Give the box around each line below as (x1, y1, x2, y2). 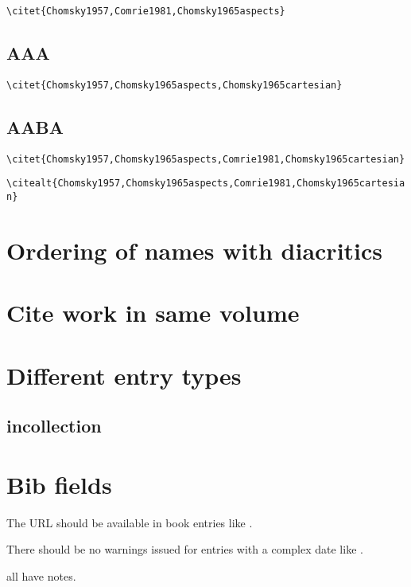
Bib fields (6, 468, 112, 500)
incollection (6, 413, 102, 438)
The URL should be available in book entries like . (6, 514, 253, 530)
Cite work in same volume (6, 296, 300, 329)
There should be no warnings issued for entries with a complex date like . (6, 541, 363, 558)
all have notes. (6, 567, 76, 584)
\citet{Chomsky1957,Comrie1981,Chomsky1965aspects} (6, 6, 285, 17)
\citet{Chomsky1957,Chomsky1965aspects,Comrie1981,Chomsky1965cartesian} (6, 153, 405, 165)
